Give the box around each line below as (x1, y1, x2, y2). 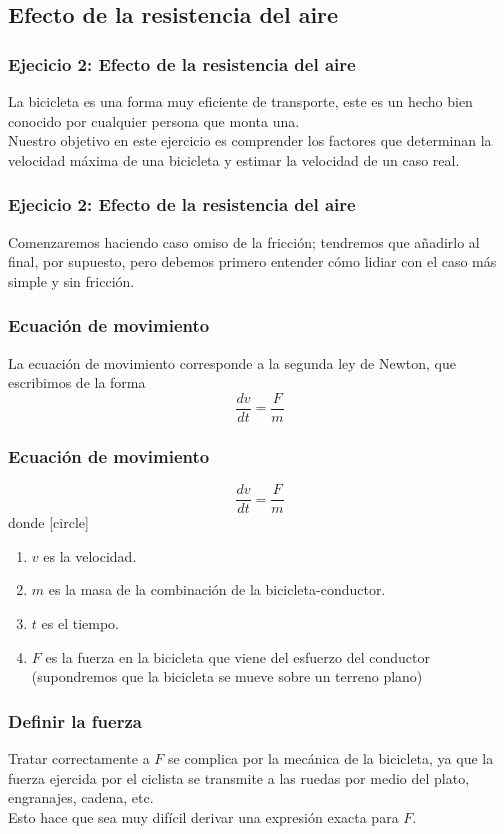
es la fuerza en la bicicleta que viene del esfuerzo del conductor (45, 646, 430, 667)
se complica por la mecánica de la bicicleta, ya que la (168, 747, 494, 768)
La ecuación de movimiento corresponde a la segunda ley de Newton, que (8, 352, 456, 373)
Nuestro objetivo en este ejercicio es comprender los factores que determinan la (8, 130, 492, 151)
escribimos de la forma (8, 372, 146, 393)
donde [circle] (8, 512, 89, 533)
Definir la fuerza (8, 708, 142, 733)
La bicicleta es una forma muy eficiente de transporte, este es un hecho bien (8, 91, 473, 111)
